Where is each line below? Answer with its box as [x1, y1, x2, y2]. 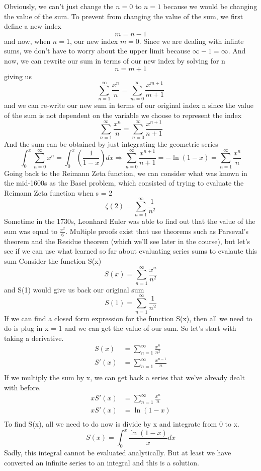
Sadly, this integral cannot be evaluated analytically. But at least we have [4, 447, 231, 458]
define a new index [4, 21, 61, 31]
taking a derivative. [4, 332, 64, 343]
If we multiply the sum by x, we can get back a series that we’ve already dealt [4, 372, 245, 383]
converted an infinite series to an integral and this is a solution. [4, 457, 199, 467]
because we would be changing [163, 1, 257, 11]
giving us [4, 71, 32, 81]
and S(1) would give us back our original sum [4, 284, 144, 295]
